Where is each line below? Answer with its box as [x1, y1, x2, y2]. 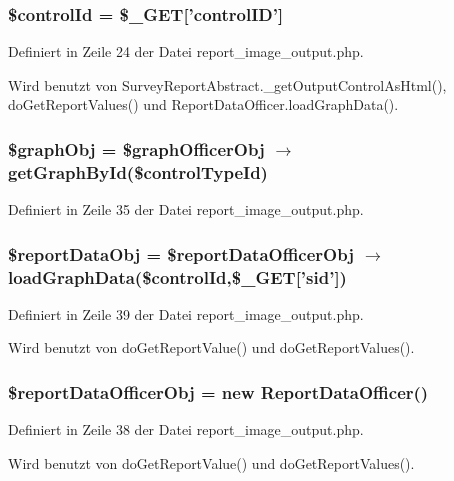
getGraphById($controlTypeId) [8, 159, 268, 184]
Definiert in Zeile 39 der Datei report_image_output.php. [8, 303, 364, 324]
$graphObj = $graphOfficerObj [8, 136, 265, 161]
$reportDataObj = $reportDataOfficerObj [8, 241, 354, 266]
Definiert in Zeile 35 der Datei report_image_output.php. [8, 199, 364, 220]
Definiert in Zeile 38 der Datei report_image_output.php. [8, 419, 364, 440]
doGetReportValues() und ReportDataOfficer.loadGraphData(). [8, 94, 399, 115]
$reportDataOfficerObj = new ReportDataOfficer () [8, 379, 429, 404]
